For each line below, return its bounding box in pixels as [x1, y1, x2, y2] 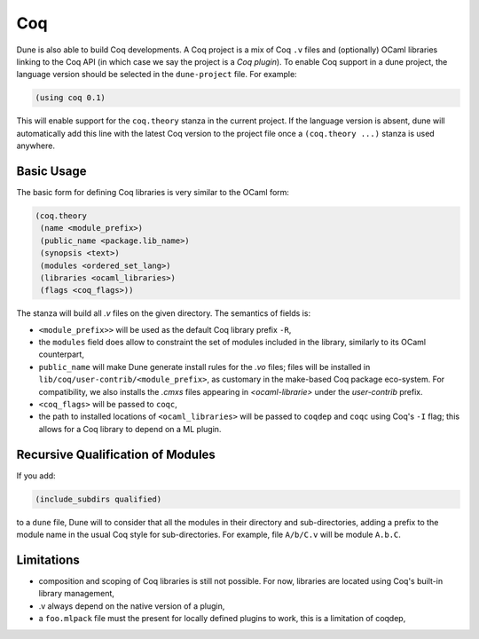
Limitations [16, 552, 80, 567]
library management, [38, 588, 115, 599]
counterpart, [38, 349, 84, 359]
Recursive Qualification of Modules [16, 446, 216, 461]
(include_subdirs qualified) [35, 493, 162, 504]
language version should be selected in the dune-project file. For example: [16, 69, 297, 80]
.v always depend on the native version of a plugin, [38, 600, 225, 611]
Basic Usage [16, 163, 87, 178]
